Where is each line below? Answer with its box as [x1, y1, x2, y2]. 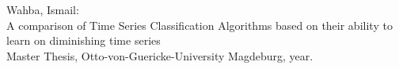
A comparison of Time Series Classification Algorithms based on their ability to [6, 16, 393, 33]
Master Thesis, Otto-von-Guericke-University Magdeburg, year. [6, 47, 313, 64]
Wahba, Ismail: [6, 2, 79, 17]
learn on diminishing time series [6, 32, 161, 49]
